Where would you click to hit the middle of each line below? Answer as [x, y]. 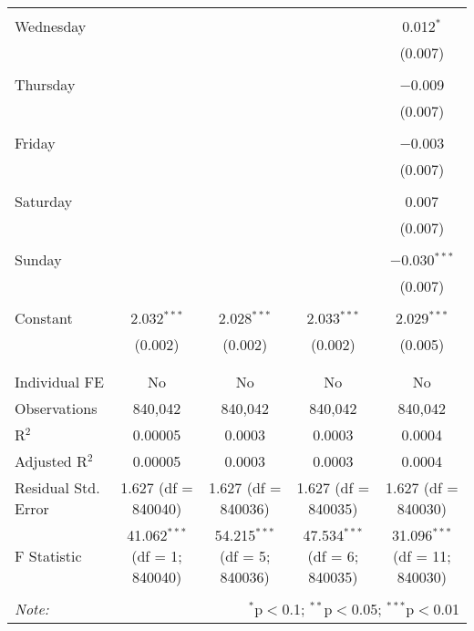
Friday [35, 143]
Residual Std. [57, 487]
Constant [44, 318]
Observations [56, 408]
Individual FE [59, 382]
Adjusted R [51, 461]
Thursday [45, 84]
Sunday [38, 259]
